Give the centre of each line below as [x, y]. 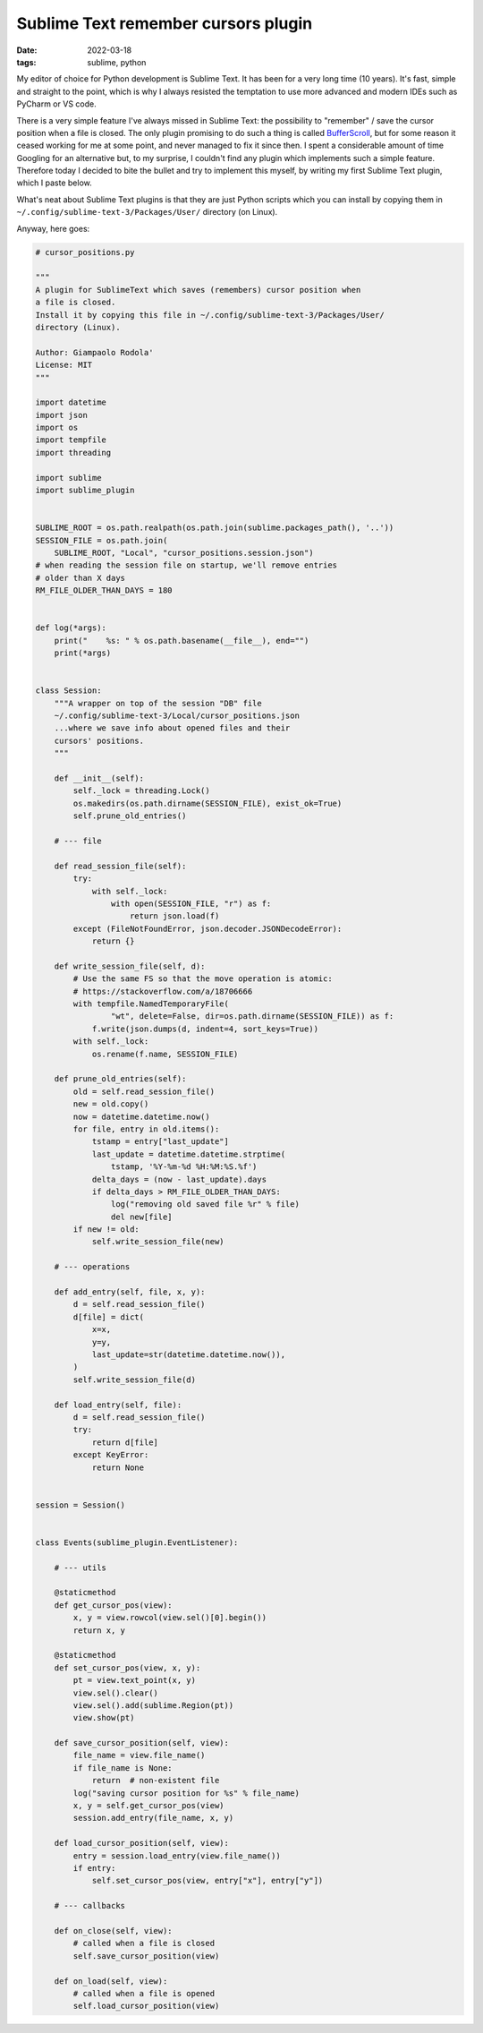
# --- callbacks [89, 1906]
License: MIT [64, 365]
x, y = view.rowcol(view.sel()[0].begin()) [170, 1618]
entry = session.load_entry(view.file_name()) [177, 1856]
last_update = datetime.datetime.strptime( [189, 1154]
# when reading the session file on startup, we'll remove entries [186, 565]
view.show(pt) [104, 1718]
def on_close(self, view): [114, 1930]
